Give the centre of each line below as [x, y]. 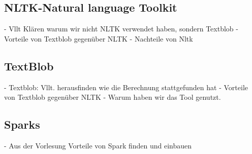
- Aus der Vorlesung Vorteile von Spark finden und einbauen [98, 145]
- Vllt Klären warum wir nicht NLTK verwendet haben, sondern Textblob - [121, 29]
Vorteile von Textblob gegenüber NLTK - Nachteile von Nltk [99, 38]
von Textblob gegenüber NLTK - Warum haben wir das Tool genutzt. [113, 97]
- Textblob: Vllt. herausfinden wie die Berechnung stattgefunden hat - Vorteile [126, 87]
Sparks [22, 124]
